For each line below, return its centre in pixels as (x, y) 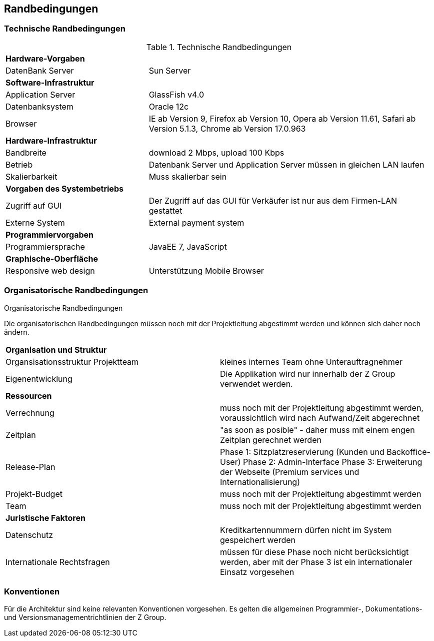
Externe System (35, 222)
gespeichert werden (258, 540)
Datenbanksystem (39, 106)
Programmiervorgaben (50, 234)
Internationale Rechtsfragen (58, 562)
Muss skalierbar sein (188, 176)
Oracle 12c (169, 106)
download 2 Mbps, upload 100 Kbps (216, 152)
